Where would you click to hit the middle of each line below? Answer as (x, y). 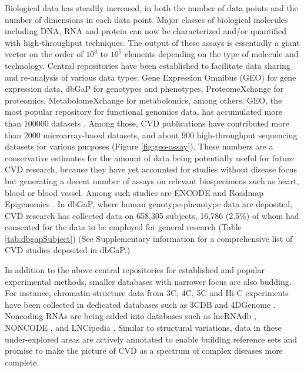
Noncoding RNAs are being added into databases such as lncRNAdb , (131, 316)
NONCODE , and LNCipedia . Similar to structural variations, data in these (143, 328)
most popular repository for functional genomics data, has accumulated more (143, 112)
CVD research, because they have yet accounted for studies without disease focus (151, 169)
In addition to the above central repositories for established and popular (135, 270)
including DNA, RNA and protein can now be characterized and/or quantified (146, 31)
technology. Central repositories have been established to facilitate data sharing (148, 65)
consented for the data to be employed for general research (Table (123, 227)
